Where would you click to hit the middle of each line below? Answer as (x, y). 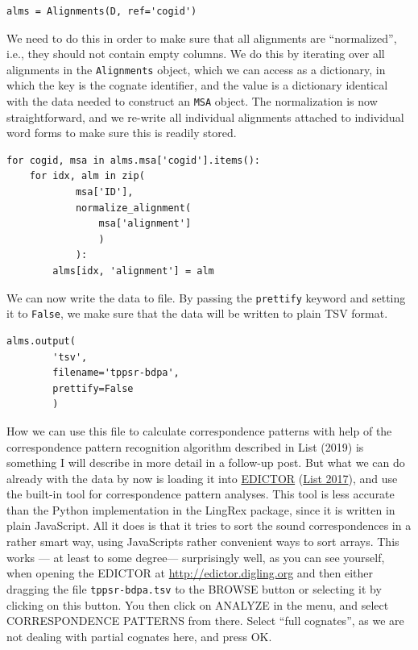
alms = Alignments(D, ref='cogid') (102, 11)
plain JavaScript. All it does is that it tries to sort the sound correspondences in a (209, 525)
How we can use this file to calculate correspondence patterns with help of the (199, 430)
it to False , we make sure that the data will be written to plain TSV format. (197, 313)
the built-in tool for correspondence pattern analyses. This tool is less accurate (201, 494)
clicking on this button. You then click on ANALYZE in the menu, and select (198, 604)
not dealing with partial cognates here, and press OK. (139, 636)
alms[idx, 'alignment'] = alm (133, 271)
